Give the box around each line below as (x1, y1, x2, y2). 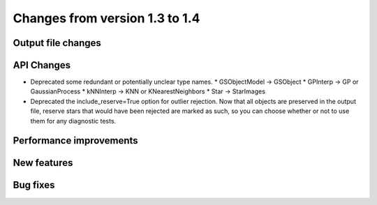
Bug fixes (13, 179, 55, 191)
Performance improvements (13, 135, 139, 146)
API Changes (13, 59, 71, 71)
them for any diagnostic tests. (30, 116, 117, 125)
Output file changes (13, 37, 101, 49)
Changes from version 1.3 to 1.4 (13, 10, 200, 26)
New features (13, 157, 73, 169)
